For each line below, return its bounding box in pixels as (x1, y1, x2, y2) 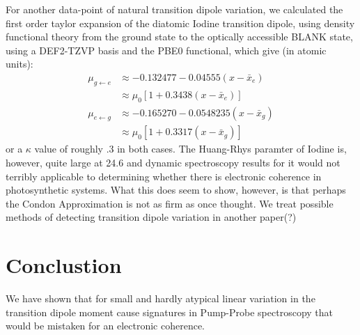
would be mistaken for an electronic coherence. (6, 318, 205, 333)
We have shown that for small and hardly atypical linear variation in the (6, 291, 315, 306)
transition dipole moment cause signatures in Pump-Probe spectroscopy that (6, 304, 334, 319)
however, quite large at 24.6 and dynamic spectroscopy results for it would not (6, 155, 341, 170)
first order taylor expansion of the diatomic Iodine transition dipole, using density (6, 15, 355, 30)
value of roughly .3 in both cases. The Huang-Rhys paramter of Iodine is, (34, 141, 347, 156)
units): (6, 56, 33, 71)
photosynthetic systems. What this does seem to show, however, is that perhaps (6, 182, 346, 197)
